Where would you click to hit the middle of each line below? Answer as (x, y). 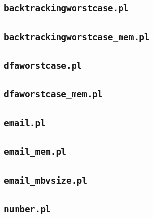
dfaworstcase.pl (43, 66)
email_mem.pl (35, 152)
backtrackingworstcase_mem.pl (77, 37)
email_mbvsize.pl (46, 180)
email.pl (25, 123)
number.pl (27, 209)
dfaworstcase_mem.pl (54, 94)
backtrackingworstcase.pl (66, 8)
